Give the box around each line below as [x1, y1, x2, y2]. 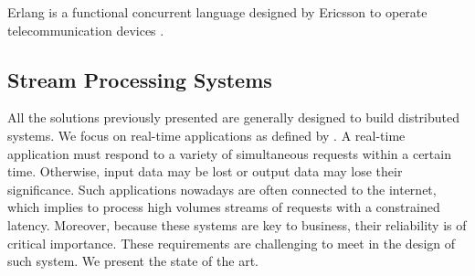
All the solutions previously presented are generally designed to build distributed [7, 108, 459, 127]
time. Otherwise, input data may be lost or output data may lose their [7, 162, 403, 181]
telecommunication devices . [7, 20, 164, 39]
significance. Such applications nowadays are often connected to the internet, [7, 179, 437, 198]
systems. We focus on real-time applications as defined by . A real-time [7, 125, 406, 144]
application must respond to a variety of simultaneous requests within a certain [7, 143, 451, 163]
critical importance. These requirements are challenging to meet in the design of [7, 233, 455, 252]
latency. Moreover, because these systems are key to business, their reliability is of [7, 215, 467, 234]
